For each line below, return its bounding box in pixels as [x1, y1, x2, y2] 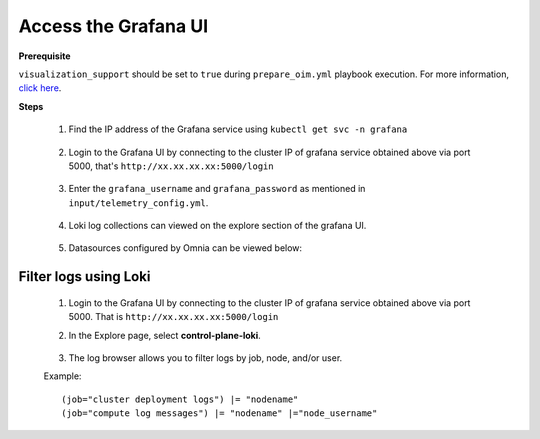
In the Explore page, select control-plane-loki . [68, 329, 262, 341]
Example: [43, 370, 82, 382]
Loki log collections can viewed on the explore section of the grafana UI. [68, 220, 367, 232]
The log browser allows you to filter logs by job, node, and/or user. [68, 352, 343, 364]
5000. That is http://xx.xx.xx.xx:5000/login [68, 311, 279, 323]
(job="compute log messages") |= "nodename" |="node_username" [61, 408, 378, 419]
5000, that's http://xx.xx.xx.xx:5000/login [68, 160, 274, 172]
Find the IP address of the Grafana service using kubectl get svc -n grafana [68, 123, 408, 135]
